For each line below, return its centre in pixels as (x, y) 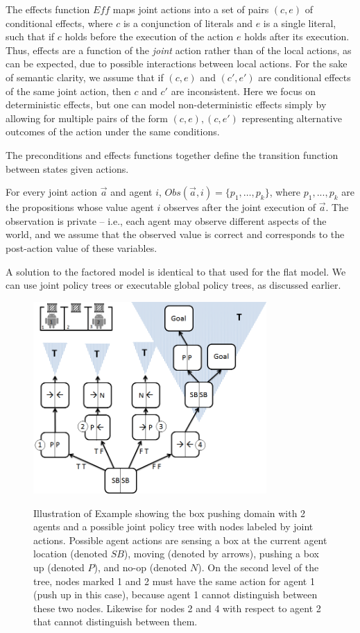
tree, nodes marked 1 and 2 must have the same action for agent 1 (174, 581)
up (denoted (59, 567)
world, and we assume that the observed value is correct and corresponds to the (175, 234)
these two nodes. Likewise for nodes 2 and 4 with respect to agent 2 (177, 608)
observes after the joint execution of (240, 207)
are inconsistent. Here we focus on (243, 91)
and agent (131, 192)
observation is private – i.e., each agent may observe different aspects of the (166, 220)
